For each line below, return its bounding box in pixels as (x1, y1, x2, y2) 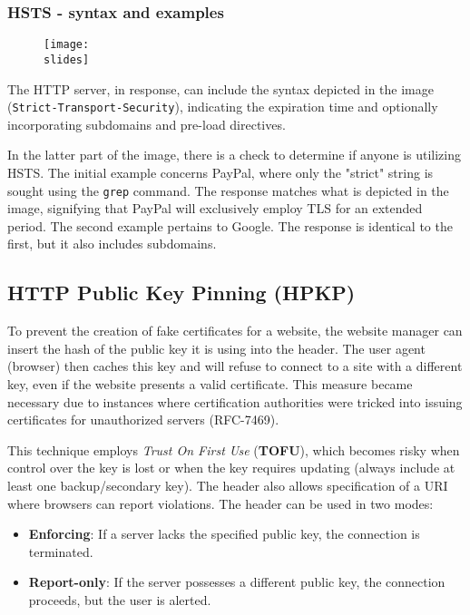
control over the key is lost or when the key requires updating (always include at (7, 458, 455, 477)
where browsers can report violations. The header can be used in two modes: (7, 493, 434, 512)
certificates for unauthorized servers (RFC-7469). (7, 410, 279, 429)
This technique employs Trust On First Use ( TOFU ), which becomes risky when (7, 440, 460, 459)
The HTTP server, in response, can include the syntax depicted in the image (7, 79, 434, 98)
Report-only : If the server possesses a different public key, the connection (28, 572, 446, 591)
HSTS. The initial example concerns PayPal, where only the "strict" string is (7, 162, 434, 181)
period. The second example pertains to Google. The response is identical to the (7, 216, 453, 235)
